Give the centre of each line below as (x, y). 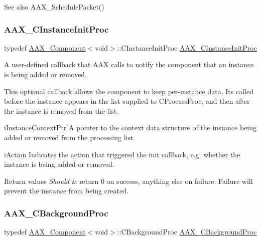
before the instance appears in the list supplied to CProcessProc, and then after (127, 101)
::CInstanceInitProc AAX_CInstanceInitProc (187, 47)
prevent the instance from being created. (66, 191)
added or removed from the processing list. (70, 137)
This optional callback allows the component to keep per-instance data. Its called (129, 91)
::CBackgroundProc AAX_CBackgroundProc (187, 232)
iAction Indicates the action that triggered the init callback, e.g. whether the (122, 154)
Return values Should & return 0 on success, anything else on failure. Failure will (128, 181)
